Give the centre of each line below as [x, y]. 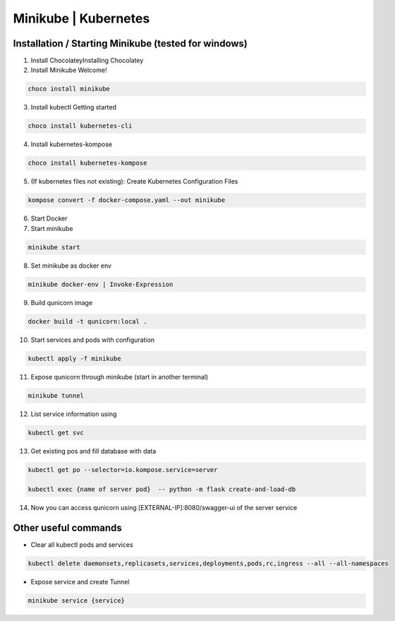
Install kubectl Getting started [73, 107]
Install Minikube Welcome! [69, 70]
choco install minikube [69, 89]
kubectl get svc [56, 432]
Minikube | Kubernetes [81, 18]
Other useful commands [68, 528]
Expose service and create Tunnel [80, 582]
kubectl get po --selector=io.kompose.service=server [123, 469]
